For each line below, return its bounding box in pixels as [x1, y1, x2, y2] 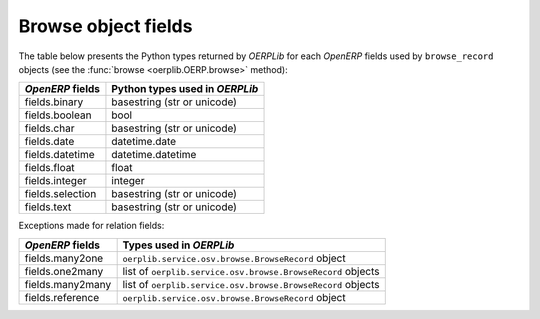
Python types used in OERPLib [111, 82, 259, 96]
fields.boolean [24, 108, 92, 122]
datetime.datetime [111, 148, 197, 162]
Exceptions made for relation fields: [18, 220, 165, 232]
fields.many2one [24, 251, 104, 265]
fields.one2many [24, 264, 104, 278]
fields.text [24, 200, 72, 214]
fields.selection [24, 187, 97, 201]
